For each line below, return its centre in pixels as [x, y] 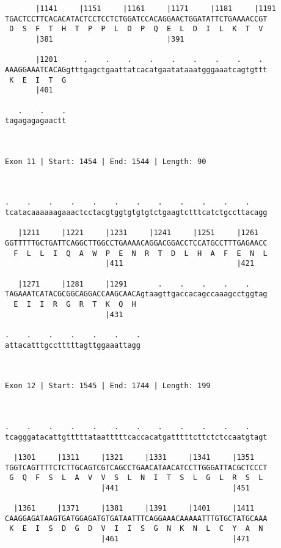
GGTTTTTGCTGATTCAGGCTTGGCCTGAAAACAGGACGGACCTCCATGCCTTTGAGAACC [136, 243]
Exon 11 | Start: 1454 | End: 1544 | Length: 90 [106, 161]
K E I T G [38, 80]
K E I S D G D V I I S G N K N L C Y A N [136, 529]
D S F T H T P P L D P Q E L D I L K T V [136, 29]
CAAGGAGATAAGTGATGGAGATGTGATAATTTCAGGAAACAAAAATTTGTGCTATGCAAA [136, 518]
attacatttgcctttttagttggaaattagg [73, 345]
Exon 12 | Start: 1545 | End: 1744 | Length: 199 [108, 386]
